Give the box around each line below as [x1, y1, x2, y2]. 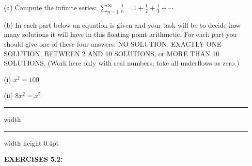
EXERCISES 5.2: [4, 154, 63, 164]
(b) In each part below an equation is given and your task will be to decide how [4, 19, 241, 30]
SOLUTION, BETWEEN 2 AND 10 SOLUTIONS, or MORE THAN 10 [4, 48, 220, 58]
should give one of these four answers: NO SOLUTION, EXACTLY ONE [4, 38, 221, 49]
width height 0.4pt [4, 137, 59, 148]
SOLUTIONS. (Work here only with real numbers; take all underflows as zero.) [4, 58, 239, 68]
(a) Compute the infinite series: [4, 2, 97, 12]
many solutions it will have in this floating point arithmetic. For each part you [4, 29, 237, 39]
